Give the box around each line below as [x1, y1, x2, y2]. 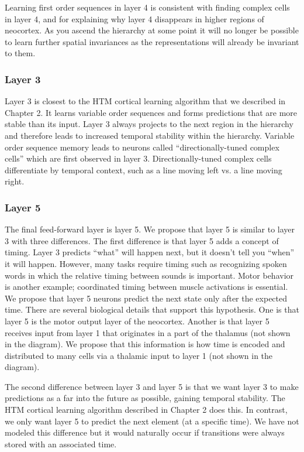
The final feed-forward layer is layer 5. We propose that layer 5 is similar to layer [5, 223, 295, 235]
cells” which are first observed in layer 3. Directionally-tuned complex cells [5, 152, 272, 165]
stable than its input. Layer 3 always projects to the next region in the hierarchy [5, 118, 293, 130]
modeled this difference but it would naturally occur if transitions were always [5, 426, 285, 439]
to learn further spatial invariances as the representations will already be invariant [5, 35, 299, 47]
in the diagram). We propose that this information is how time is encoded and [5, 338, 285, 350]
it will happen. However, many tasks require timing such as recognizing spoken [5, 257, 287, 269]
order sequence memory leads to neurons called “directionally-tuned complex [5, 141, 279, 153]
